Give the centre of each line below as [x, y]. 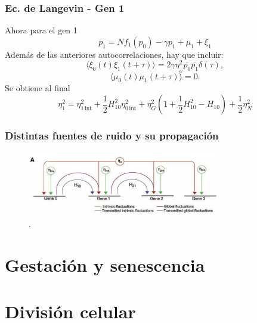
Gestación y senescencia [105, 264]
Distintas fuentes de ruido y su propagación [112, 135]
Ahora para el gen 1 [41, 30]
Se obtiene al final [38, 88]
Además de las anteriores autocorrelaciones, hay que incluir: [114, 54]
